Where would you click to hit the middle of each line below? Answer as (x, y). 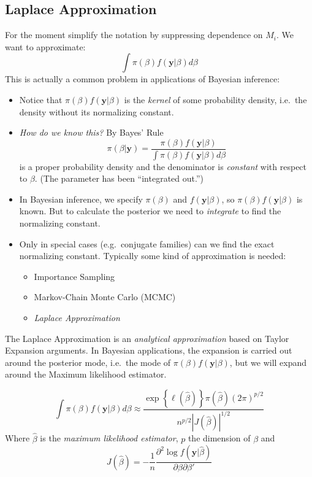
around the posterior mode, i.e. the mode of (88, 362)
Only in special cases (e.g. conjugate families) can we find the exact (147, 243)
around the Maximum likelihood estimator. (86, 374)
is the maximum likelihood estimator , (109, 438)
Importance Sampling (74, 276)
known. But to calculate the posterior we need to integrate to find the (150, 211)
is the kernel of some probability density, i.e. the (215, 99)
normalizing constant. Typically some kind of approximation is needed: (153, 256)
